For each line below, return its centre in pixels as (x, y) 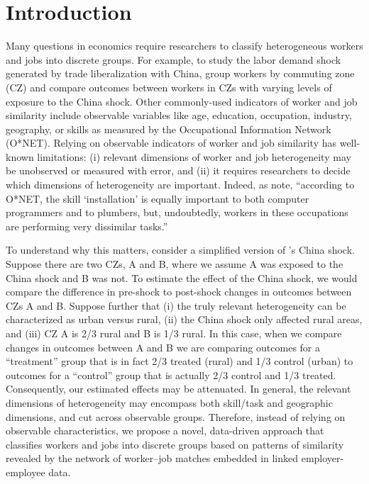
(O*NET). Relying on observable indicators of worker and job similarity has (171, 143)
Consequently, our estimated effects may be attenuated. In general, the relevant (178, 389)
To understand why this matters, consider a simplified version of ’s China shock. (180, 250)
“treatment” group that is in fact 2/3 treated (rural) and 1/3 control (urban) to (180, 361)
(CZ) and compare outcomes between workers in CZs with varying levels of (169, 87)
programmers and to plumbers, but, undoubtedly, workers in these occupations (177, 212)
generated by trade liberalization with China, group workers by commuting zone (180, 73)
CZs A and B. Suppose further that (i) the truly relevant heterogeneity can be (176, 305)
